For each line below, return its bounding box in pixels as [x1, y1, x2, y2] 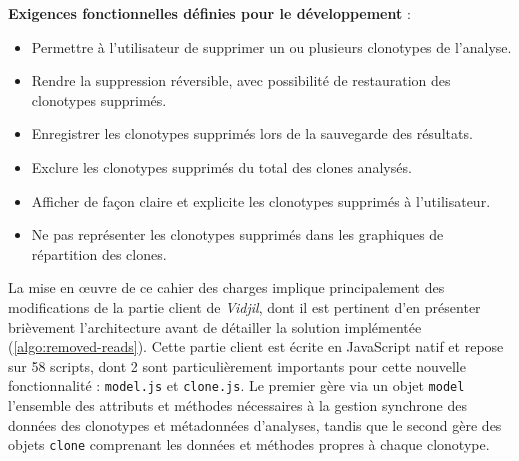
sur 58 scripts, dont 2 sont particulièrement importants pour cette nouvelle [8, 355, 466, 376]
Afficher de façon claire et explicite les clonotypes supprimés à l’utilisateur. [31, 190, 491, 211]
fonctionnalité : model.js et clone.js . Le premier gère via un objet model [8, 375, 465, 396]
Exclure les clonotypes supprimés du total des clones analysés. [31, 156, 412, 177]
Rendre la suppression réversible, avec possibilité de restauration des [31, 70, 451, 91]
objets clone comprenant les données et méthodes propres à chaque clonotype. [8, 434, 490, 455]
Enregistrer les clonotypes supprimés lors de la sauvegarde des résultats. [31, 123, 473, 144]
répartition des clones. [31, 243, 167, 264]
